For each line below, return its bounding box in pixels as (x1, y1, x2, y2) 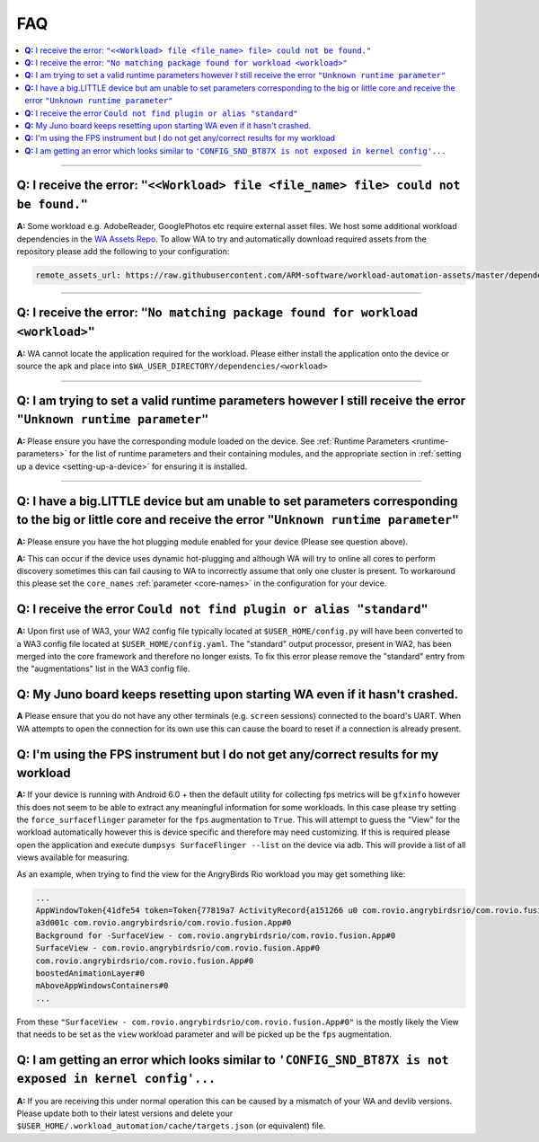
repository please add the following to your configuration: (16, 245, 230, 256)
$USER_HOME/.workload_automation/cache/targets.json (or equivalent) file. (16, 1120, 326, 1131)
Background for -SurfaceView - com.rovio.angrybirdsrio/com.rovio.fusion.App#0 (35, 930, 396, 941)
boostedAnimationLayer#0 (35, 968, 146, 978)
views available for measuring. (16, 852, 130, 863)
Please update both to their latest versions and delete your (16, 1108, 234, 1119)
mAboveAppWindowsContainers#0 (35, 980, 169, 991)
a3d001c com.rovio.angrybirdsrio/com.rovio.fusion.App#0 (35, 917, 292, 928)
